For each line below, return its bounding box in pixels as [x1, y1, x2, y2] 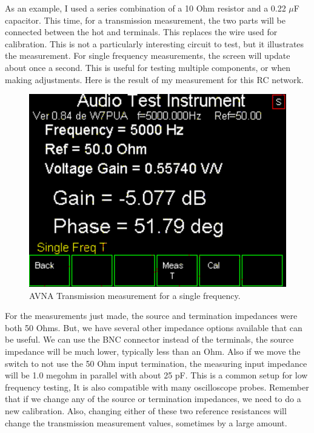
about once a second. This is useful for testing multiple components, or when [5, 61, 291, 73]
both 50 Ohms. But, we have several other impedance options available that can [5, 321, 302, 334]
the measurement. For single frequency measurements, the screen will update [5, 49, 290, 62]
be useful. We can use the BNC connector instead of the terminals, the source [5, 333, 294, 346]
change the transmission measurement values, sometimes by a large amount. [5, 416, 287, 429]
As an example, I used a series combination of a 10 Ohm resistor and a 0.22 [5, 2, 286, 14]
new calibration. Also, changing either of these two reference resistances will [5, 404, 287, 417]
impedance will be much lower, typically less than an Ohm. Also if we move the [5, 344, 301, 357]
